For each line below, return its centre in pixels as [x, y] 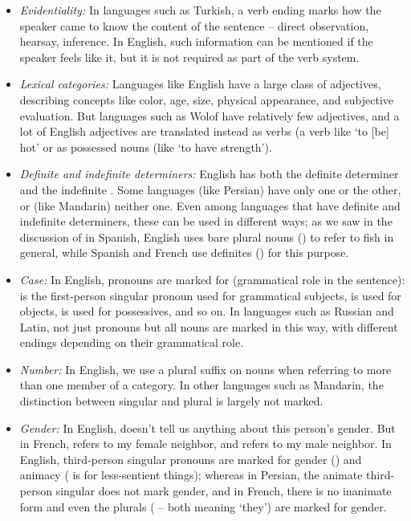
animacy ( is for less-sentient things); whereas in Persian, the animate [191, 475]
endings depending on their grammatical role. [132, 342]
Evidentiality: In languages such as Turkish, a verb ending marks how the [200, 10]
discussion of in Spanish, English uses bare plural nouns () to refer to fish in [207, 236]
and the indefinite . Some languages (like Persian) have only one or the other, [210, 189]
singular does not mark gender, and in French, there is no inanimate [224, 491]
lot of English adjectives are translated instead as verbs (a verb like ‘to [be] [204, 131]
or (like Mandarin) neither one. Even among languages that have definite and [210, 205]
